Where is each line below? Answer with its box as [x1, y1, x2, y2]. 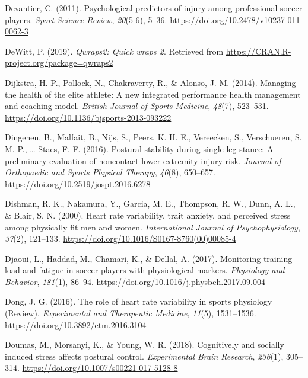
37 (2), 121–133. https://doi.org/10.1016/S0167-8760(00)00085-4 [5, 232, 236, 245]
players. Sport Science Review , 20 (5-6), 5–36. [5, 13, 167, 25]
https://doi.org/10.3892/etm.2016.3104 [5, 318, 147, 331]
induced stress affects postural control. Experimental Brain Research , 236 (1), [5, 350, 284, 362]
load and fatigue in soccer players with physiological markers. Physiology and [5, 264, 285, 276]
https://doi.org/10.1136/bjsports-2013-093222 [5, 111, 172, 123]
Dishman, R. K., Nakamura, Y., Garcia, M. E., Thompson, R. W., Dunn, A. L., [5, 197, 296, 210]
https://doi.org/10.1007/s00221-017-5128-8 [22, 361, 178, 374]
